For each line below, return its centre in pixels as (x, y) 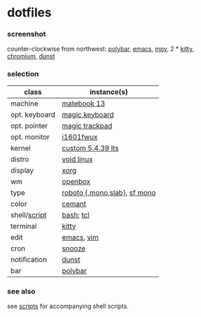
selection (23, 74)
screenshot (27, 34)
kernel (21, 148)
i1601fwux (80, 137)
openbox (76, 181)
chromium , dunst (31, 56)
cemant (74, 204)
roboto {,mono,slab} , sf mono (109, 192)
